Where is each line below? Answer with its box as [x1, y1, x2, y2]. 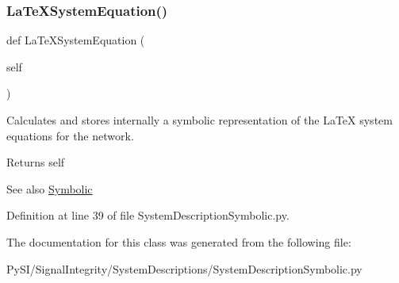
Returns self [6, 154, 65, 170]
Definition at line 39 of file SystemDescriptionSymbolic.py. [6, 207, 290, 224]
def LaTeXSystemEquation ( [6, 32, 145, 48]
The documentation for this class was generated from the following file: [6, 233, 351, 250]
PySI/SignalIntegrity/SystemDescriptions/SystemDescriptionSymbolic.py [6, 260, 363, 277]
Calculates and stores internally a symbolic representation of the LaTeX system [6, 112, 393, 128]
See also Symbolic [6, 180, 93, 197]
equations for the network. [6, 127, 134, 143]
